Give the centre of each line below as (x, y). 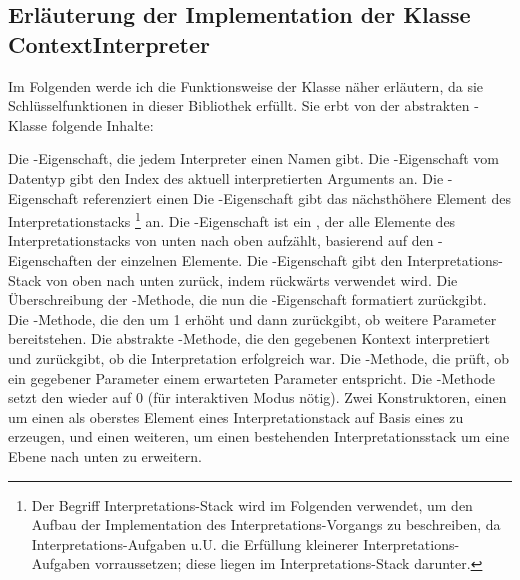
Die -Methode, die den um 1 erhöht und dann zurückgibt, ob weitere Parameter (252, 318)
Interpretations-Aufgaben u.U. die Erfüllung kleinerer (195, 543)
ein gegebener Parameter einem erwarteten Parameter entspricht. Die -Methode (252, 377)
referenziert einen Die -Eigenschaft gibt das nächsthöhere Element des (296, 197)
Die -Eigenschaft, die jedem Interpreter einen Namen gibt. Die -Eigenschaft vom (254, 158)
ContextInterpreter (109, 43)
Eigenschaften (50, 260)
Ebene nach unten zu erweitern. (105, 455)
